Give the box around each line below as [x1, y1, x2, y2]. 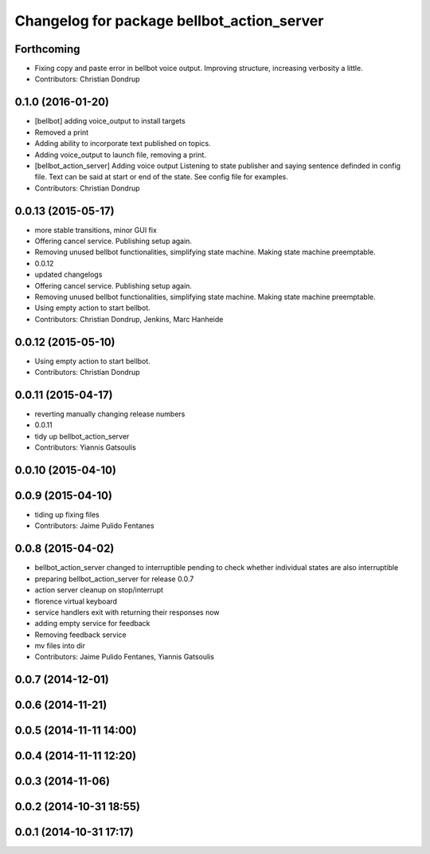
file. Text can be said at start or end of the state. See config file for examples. [34, 172, 288, 182]
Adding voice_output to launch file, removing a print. [34, 150, 207, 159]
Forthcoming [14, 42, 80, 56]
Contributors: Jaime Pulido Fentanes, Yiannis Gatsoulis [34, 652, 215, 662]
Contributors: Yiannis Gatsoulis [34, 443, 137, 452]
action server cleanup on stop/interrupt [34, 585, 163, 595]
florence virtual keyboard [34, 596, 118, 606]
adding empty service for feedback [34, 619, 150, 628]
